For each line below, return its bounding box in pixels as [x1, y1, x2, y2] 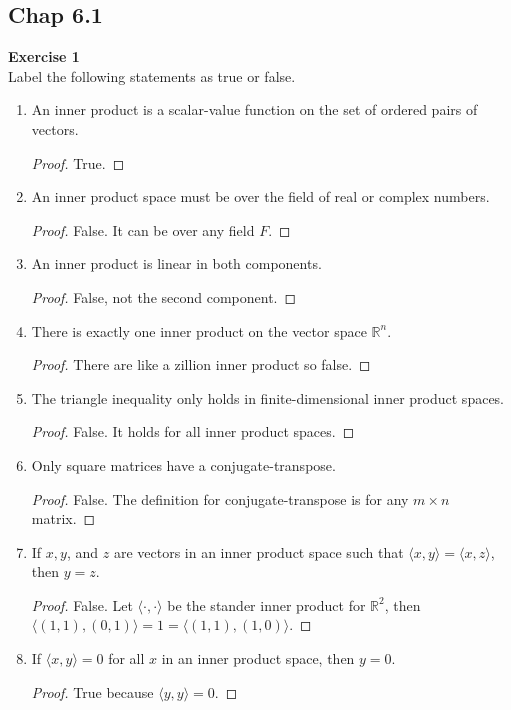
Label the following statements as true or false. [8, 65, 296, 86]
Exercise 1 [8, 46, 80, 67]
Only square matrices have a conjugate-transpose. [31, 454, 336, 475]
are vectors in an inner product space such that [113, 541, 404, 562]
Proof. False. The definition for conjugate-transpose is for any [31, 488, 409, 509]
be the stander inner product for [167, 594, 366, 615]
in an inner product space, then [161, 648, 355, 669]
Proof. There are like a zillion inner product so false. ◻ [31, 354, 371, 375]
